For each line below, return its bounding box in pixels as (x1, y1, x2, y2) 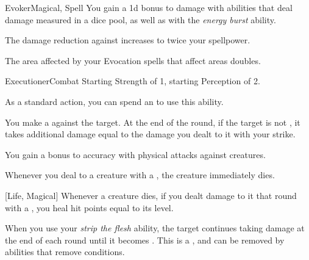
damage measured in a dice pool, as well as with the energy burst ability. (5, 13, 276, 26)
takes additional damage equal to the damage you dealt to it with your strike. (5, 128, 296, 140)
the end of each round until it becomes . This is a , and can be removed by (5, 233, 285, 246)
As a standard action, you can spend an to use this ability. (5, 95, 224, 107)
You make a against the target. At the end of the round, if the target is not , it (5, 115, 300, 128)
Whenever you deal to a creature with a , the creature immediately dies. (5, 168, 275, 181)
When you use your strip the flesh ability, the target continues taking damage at (5, 222, 305, 234)
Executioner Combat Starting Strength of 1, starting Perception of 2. (5, 74, 260, 87)
